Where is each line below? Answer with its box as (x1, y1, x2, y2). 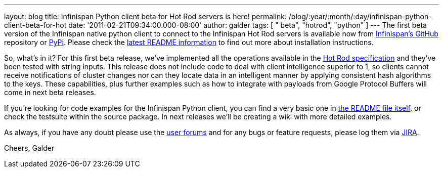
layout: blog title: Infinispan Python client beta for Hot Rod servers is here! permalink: (4, 12, 287, 21)
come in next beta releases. (4, 88, 96, 97)
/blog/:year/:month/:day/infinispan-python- (288, 12, 432, 21)
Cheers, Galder (4, 144, 55, 152)
